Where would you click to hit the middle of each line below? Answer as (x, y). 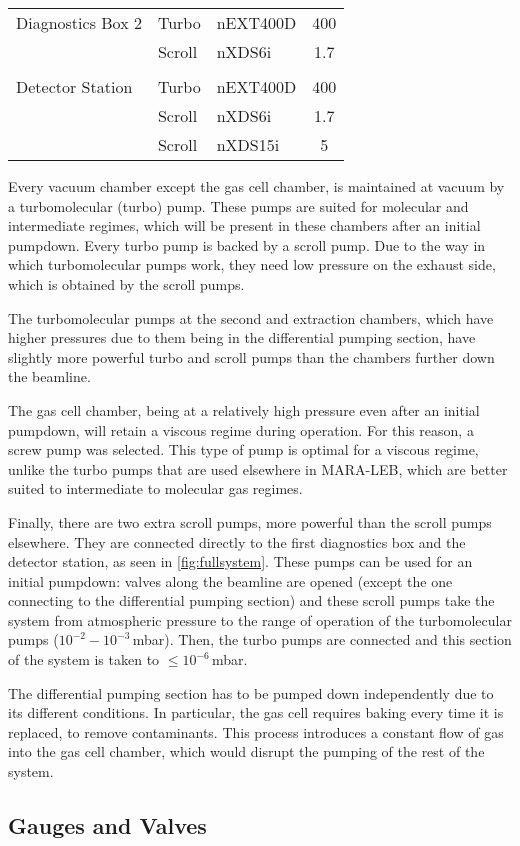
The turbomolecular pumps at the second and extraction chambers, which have (251, 317)
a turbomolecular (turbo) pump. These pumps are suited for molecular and (238, 205)
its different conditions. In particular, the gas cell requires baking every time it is (256, 712)
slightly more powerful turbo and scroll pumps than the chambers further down (251, 356)
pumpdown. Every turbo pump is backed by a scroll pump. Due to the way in (247, 244)
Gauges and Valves (107, 825)
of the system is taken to (84, 659)
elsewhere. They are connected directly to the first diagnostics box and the (237, 541)
